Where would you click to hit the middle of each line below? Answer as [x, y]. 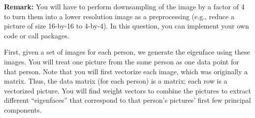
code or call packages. [37, 35]
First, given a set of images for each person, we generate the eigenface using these [127, 52]
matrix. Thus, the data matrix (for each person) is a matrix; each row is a [116, 81]
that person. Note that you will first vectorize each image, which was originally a [126, 71]
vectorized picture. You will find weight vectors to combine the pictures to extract [127, 90]
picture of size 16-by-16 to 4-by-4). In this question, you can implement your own [127, 26]
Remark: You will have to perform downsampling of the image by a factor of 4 [124, 6]
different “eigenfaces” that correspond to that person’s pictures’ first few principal [127, 100]
